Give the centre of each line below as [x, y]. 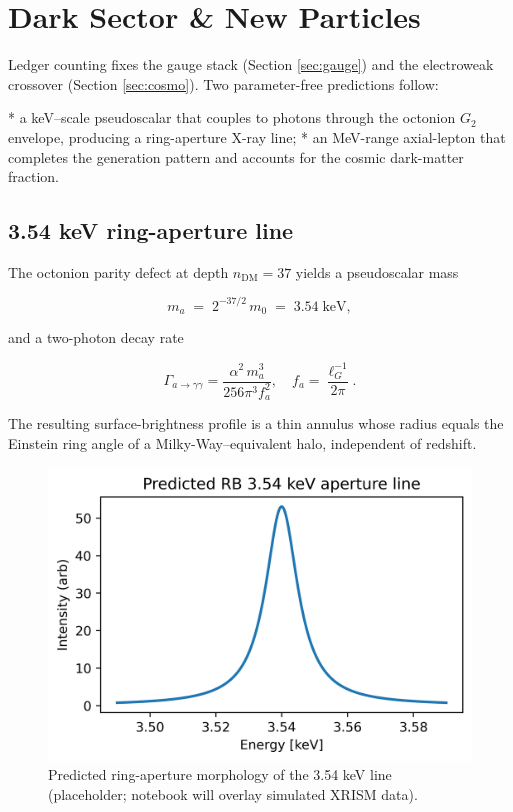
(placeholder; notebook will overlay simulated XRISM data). [233, 793]
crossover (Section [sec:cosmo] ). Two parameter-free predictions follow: [223, 83]
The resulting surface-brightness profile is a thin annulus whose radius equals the [256, 423]
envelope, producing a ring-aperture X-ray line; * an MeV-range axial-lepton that [257, 136]
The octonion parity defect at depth [118, 271]
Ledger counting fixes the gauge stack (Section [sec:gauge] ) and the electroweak [251, 64]
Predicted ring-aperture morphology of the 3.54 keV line [220, 774]
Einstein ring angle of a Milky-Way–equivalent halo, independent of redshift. [242, 442]
